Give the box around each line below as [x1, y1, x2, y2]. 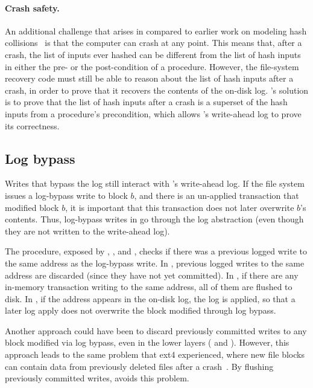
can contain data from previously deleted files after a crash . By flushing [5, 360, 274, 372]
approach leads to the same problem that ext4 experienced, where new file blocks [5, 348, 305, 361]
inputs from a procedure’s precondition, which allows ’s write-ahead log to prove [5, 107, 302, 120]
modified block [5, 201, 59, 213]
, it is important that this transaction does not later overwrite [65, 201, 294, 213]
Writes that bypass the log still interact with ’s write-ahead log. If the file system [5, 177, 305, 190]
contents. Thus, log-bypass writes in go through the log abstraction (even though [5, 213, 304, 225]
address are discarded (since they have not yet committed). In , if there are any [5, 268, 299, 281]
